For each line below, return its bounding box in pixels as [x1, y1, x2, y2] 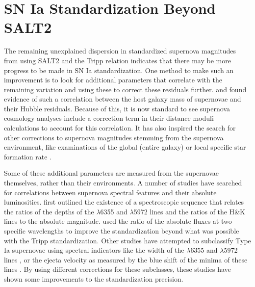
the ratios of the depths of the [4, 206, 94, 216]
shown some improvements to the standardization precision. [4, 273, 183, 284]
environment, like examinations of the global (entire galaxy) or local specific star [4, 142, 246, 152]
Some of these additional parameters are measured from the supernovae [4, 168, 219, 178]
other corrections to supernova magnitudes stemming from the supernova [4, 132, 224, 142]
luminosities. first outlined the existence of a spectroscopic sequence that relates [4, 197, 244, 207]
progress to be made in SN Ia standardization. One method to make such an [4, 65, 234, 75]
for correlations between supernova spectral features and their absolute [4, 187, 217, 197]
